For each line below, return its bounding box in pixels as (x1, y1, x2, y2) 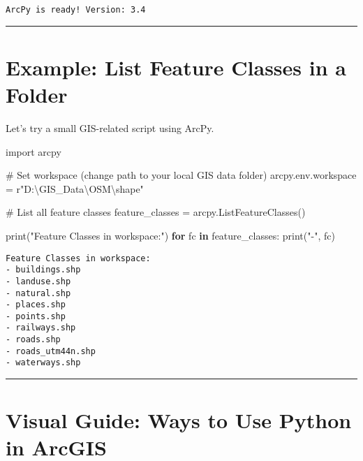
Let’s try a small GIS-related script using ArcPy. (6, 120, 214, 135)
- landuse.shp (6, 276, 71, 286)
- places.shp (6, 300, 66, 310)
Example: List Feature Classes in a (6, 52, 346, 81)
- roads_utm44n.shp (6, 346, 96, 356)
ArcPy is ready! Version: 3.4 (6, 5, 146, 15)
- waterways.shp (6, 358, 81, 368)
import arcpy (6, 144, 61, 159)
